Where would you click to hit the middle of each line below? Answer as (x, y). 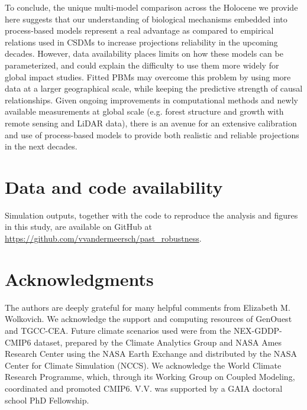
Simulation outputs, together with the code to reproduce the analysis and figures (151, 215)
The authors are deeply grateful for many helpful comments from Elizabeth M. (148, 307)
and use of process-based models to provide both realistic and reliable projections (152, 134)
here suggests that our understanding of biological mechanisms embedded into (146, 19)
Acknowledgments (79, 279)
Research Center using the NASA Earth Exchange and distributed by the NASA (151, 354)
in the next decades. (41, 146)
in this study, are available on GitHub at (78, 227)
